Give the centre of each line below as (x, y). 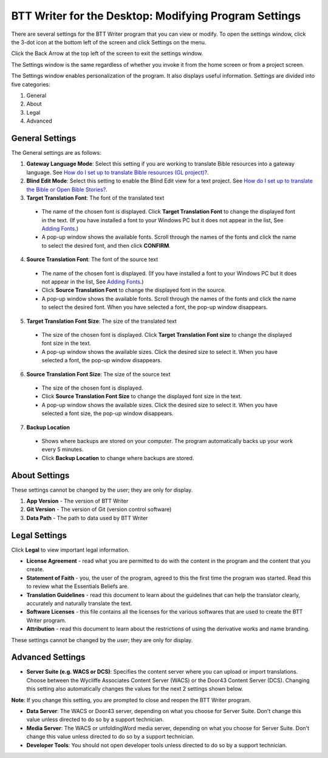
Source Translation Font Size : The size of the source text (98, 374)
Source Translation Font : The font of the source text (92, 259)
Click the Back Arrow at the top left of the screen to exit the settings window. (107, 53)
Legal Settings (39, 535)
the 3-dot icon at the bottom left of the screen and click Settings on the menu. (109, 42)
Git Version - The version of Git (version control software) (99, 509)
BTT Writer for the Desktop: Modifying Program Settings (156, 16)
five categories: (31, 84)
